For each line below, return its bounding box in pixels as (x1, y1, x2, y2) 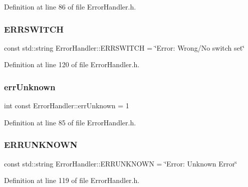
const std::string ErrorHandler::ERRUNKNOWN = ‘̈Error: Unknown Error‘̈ (4, 158, 237, 168)
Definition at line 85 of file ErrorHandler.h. (4, 117, 136, 127)
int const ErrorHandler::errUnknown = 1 (4, 100, 129, 111)
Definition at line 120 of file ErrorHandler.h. (4, 59, 140, 70)
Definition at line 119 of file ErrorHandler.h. (4, 175, 140, 185)
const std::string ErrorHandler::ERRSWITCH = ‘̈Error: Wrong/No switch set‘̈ (4, 42, 245, 53)
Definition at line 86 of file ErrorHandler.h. (4, 2, 136, 12)
